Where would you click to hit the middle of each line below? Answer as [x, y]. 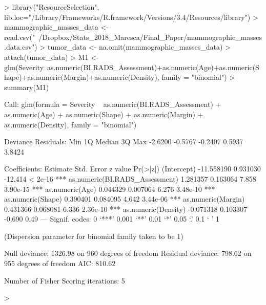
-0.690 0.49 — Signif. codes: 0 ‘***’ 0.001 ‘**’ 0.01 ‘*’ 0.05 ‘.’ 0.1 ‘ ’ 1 [112, 219]
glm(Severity [24, 67]
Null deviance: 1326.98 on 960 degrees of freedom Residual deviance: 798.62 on [128, 253]
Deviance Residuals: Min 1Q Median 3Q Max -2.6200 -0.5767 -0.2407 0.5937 [124, 141]
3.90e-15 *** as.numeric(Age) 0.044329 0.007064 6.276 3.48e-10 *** [110, 189]
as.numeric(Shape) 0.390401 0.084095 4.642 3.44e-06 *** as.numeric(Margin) [125, 199]
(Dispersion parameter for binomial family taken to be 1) [94, 236]
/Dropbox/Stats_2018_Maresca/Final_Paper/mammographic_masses [150, 37]
